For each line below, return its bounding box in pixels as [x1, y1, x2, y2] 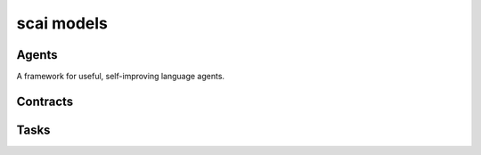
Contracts [16, 94, 74, 109]
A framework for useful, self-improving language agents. [16, 71, 225, 82]
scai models [16, 13, 109, 33]
